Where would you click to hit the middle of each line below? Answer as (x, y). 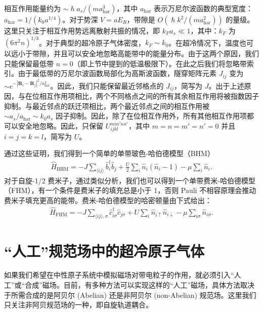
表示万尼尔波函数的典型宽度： (203, 8)
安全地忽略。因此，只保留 (60, 126)
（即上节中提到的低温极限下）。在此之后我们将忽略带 (160, 63)
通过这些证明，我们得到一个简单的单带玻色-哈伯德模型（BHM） (109, 153)
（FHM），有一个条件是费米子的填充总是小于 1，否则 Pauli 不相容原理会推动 (130, 190)
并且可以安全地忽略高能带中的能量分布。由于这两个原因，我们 (156, 53)
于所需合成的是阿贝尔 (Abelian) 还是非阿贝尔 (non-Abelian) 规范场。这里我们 (130, 295)
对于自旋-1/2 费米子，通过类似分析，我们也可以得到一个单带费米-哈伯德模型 (130, 180)
